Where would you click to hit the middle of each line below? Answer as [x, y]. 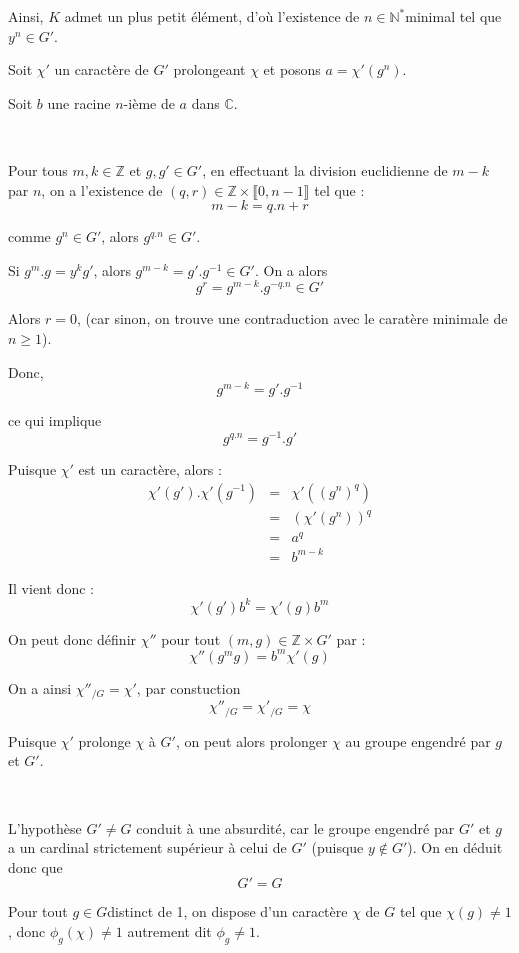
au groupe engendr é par [418, 740]
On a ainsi [40, 687]
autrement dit [169, 931]
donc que [35, 866]
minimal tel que [453, 16]
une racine [79, 102]
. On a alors [291, 269]
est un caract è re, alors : [150, 468]
